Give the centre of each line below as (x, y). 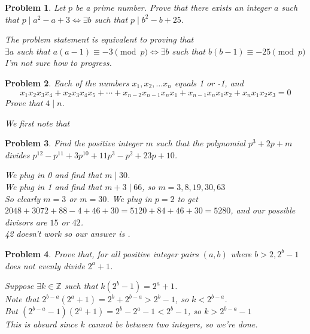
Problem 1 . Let (35, 7)
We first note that (37, 123)
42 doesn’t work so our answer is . (68, 234)
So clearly (23, 198)
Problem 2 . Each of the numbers (67, 82)
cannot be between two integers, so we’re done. (173, 324)
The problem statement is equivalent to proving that (99, 39)
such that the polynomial (200, 143)
